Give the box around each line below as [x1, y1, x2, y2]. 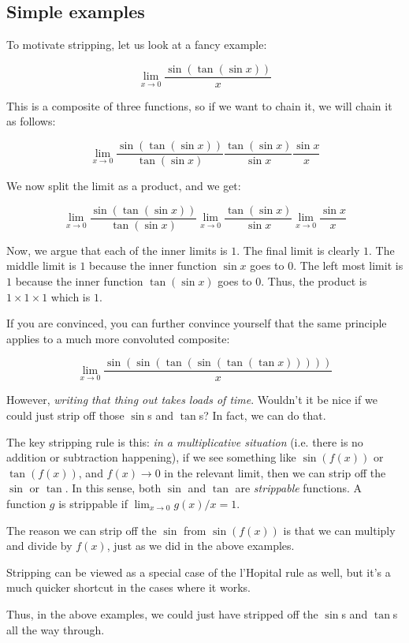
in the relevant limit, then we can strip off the [164, 464, 386, 480]
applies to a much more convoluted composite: [6, 330, 230, 346]
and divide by [6, 537, 73, 554]
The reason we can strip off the [6, 522, 157, 538]
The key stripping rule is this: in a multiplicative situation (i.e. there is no [6, 433, 363, 450]
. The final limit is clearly [236, 241, 360, 258]
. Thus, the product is [261, 272, 367, 289]
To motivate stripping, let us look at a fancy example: [6, 36, 267, 53]
